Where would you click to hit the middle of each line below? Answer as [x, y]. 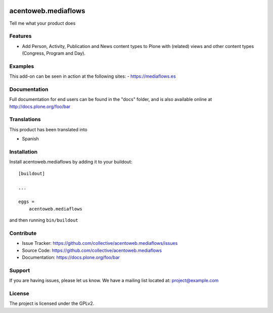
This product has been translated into [49, 129]
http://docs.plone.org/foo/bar [40, 107]
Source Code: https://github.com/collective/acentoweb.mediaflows [92, 250]
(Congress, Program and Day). [54, 54]
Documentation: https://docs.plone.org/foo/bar [71, 257]
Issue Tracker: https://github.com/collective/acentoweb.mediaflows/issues [100, 243]
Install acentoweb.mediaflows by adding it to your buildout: [71, 162]
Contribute [23, 233]
